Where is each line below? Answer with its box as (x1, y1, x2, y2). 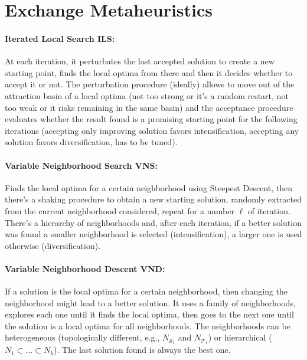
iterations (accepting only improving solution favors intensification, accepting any (5, 124, 299, 136)
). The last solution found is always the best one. (54, 343, 231, 356)
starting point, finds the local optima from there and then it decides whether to (5, 66, 293, 78)
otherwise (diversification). (5, 239, 101, 251)
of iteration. (247, 204, 290, 217)
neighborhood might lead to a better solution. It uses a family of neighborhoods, (5, 296, 296, 309)
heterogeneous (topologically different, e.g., (5, 331, 160, 343)
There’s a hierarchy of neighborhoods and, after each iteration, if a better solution (5, 216, 302, 228)
